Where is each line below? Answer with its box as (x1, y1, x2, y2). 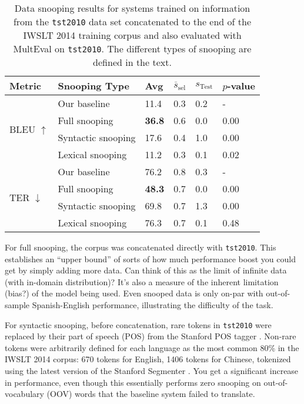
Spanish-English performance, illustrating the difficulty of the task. (32, 299, 273, 311)
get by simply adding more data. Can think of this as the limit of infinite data (5, 264, 287, 276)
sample (5, 299, 30, 311)
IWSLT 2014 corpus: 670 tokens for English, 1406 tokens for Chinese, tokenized (5, 353, 291, 365)
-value (227, 79, 255, 92)
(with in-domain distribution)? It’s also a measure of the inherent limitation (5, 275, 279, 288)
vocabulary (5, 388, 44, 400)
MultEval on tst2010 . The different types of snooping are (13, 42, 252, 55)
